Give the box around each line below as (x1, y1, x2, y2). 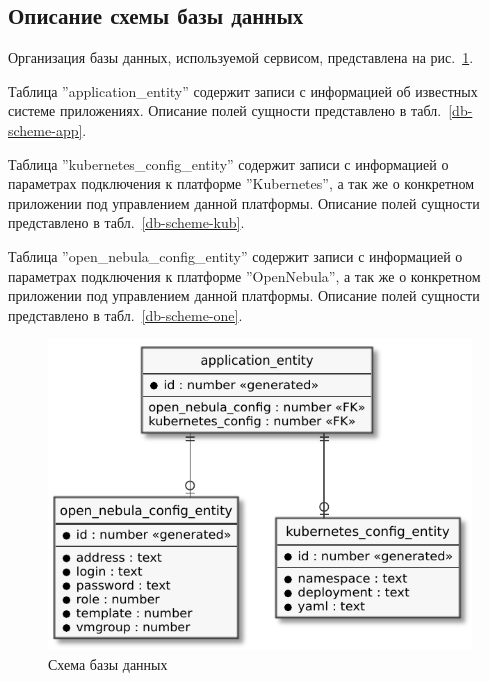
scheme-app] (8, 119, 83, 140)
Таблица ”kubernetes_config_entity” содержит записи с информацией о (8, 153, 449, 174)
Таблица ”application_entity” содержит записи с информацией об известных (8, 80, 478, 101)
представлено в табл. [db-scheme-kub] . (8, 212, 245, 233)
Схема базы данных (48, 653, 168, 674)
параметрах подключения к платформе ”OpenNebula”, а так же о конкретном (8, 265, 481, 286)
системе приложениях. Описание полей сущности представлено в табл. (8, 100, 442, 121)
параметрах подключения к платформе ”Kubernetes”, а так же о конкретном (8, 173, 475, 194)
